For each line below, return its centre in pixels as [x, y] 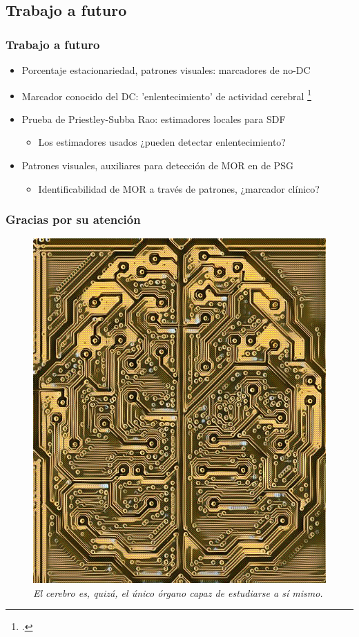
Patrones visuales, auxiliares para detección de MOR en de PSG [157, 165]
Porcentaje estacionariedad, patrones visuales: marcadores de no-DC [166, 70]
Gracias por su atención [73, 219]
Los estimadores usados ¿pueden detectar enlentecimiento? [162, 142]
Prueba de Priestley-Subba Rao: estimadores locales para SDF [154, 118]
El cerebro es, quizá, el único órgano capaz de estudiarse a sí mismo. [178, 592]
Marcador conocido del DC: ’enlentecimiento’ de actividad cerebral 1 [166, 95]
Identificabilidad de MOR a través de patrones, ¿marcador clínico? [179, 188]
